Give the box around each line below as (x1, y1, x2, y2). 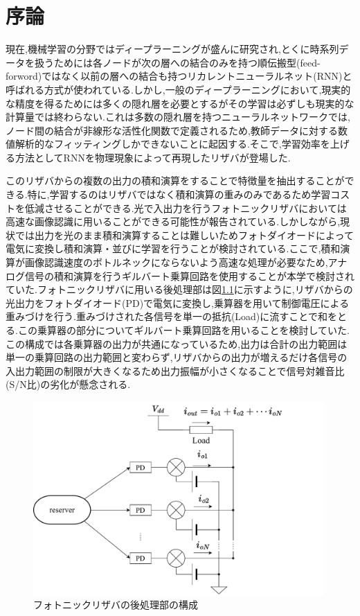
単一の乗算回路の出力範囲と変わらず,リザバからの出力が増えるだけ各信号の (6, 350, 348, 364)
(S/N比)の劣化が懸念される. (6, 377, 131, 391)
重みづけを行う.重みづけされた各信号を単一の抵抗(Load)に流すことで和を (6, 309, 337, 324)
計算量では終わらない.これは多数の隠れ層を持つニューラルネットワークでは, (6, 109, 350, 124)
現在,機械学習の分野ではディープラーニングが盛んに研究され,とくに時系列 (6, 42, 339, 56)
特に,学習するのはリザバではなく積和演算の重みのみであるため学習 (27, 187, 331, 202)
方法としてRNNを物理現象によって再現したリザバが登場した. (15, 150, 291, 164)
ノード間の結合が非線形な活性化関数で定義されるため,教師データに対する (6, 123, 338, 137)
